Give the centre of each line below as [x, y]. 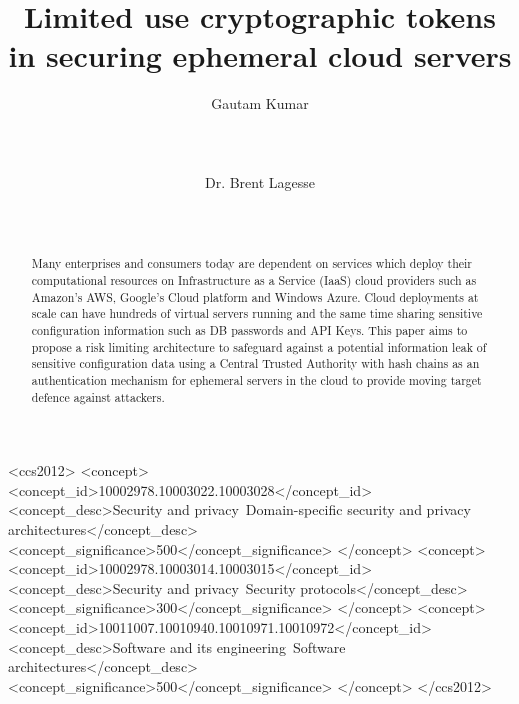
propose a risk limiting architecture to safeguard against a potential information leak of [259, 346]
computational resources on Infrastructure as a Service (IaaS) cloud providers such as [254, 279]
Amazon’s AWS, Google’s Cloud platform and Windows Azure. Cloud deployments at [255, 296]
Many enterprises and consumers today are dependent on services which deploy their [251, 263]
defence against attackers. [98, 396]
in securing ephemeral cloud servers [260, 55]
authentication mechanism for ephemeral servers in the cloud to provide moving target [256, 379]
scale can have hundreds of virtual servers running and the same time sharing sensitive [257, 313]
